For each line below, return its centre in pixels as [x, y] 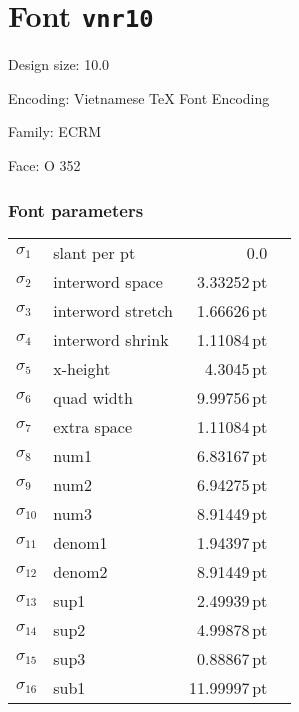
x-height [82, 368]
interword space [108, 281]
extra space [93, 426]
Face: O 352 [44, 165]
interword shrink [111, 339]
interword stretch [113, 310]
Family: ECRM [55, 131]
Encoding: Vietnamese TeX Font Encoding [139, 97]
